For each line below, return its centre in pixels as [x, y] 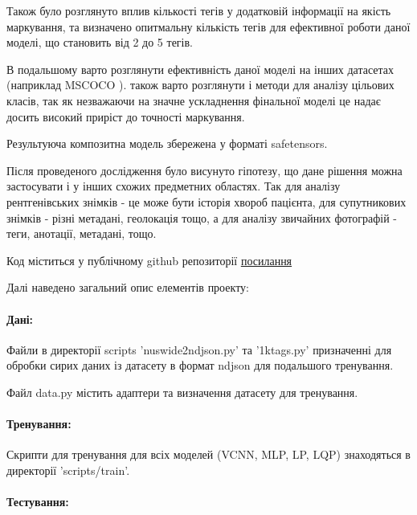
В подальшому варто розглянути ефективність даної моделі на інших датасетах [200, 69]
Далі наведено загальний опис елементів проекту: [128, 287]
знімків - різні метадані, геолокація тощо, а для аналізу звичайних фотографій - [202, 217]
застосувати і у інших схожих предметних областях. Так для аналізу [174, 186]
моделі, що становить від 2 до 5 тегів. [100, 42]
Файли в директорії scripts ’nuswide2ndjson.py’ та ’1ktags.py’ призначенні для [199, 349]
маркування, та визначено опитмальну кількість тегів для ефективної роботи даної [208, 26]
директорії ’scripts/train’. [68, 470]
